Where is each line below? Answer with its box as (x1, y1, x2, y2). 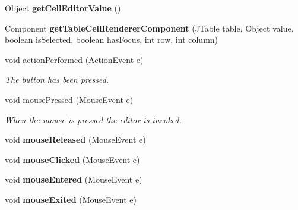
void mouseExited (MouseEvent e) (5, 193, 137, 205)
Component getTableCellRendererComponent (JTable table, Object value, (5, 21, 294, 34)
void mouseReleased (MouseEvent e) (5, 133, 146, 146)
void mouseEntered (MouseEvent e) (5, 173, 142, 186)
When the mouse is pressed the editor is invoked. (5, 113, 182, 126)
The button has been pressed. (5, 73, 109, 86)
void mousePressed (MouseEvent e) (5, 93, 134, 105)
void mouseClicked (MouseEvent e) (5, 153, 140, 165)
